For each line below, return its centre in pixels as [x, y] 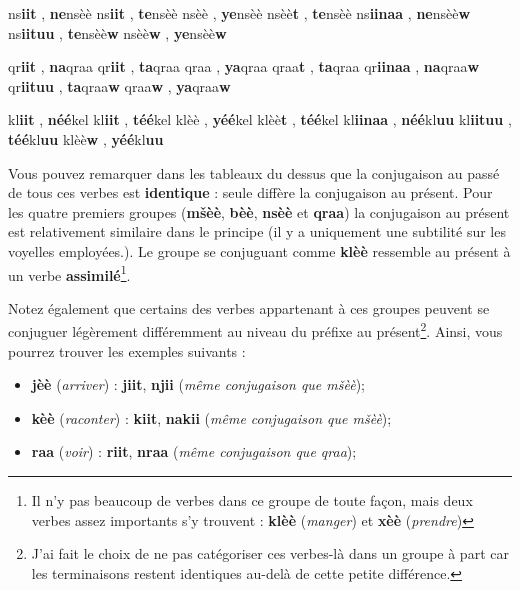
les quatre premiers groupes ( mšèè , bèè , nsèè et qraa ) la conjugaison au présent [259, 211]
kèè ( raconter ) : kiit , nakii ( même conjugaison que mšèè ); [211, 417]
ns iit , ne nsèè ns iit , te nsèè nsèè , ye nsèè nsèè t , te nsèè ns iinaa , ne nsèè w [239, 13]
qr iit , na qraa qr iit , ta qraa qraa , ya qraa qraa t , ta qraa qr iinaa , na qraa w [244, 66]
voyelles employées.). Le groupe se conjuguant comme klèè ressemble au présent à [259, 250]
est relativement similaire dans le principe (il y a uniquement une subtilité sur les [257, 231]
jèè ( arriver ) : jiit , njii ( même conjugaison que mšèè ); [198, 384]
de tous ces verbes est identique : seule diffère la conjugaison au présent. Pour [250, 192]
